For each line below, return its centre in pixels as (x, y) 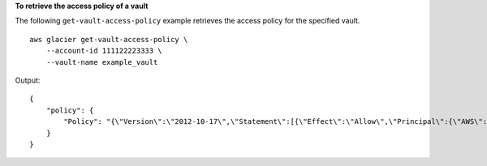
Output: (28, 80)
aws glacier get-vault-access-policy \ (109, 39)
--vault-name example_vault (102, 62)
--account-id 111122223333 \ (104, 51)
